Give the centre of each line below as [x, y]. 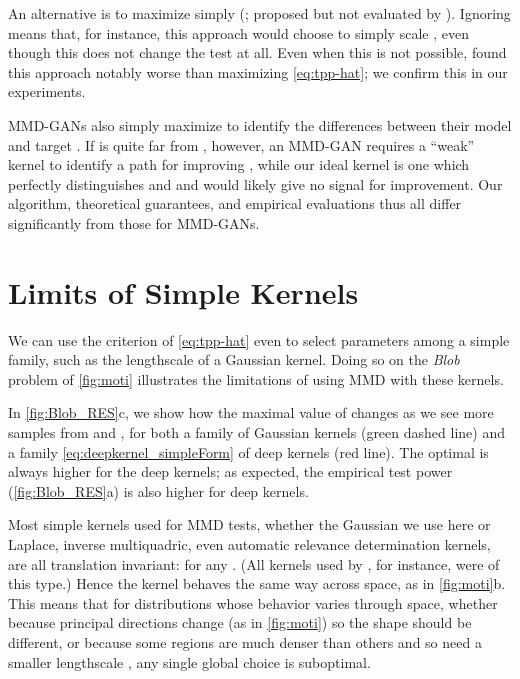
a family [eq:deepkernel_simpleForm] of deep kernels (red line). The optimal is [248, 451]
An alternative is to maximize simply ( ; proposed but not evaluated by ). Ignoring [259, 13]
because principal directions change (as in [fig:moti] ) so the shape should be [240, 622]
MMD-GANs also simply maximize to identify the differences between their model [260, 124]
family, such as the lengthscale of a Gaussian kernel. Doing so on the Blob [234, 359]
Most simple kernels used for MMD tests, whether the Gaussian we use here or [249, 524]
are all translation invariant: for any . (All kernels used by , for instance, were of [254, 563]
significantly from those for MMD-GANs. [134, 222]
